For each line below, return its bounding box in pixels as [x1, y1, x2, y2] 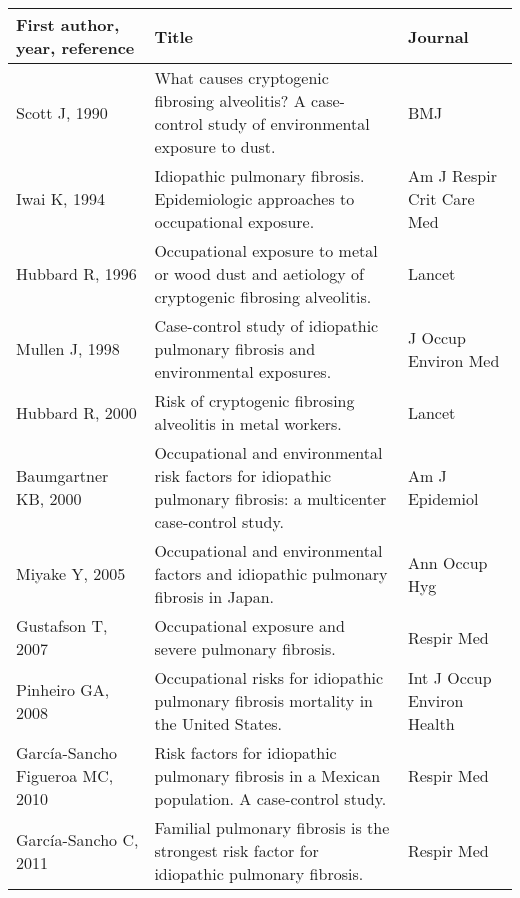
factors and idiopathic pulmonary [154, 562, 388, 585]
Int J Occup [407, 666, 492, 689]
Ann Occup [407, 550, 488, 574]
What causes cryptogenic [154, 66, 329, 89]
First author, [16, 13, 120, 36]
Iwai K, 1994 [16, 187, 105, 210]
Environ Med [407, 348, 500, 372]
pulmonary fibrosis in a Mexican [154, 764, 381, 787]
